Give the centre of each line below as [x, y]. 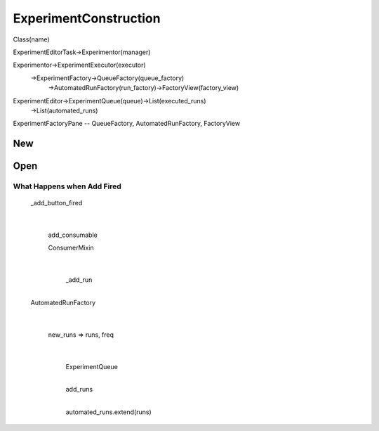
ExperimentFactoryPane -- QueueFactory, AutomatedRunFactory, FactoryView [127, 124]
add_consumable [73, 235]
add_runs [79, 390]
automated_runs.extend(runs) [109, 412]
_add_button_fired [56, 203]
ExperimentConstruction [87, 18]
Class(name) [31, 39]
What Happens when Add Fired [67, 186]
